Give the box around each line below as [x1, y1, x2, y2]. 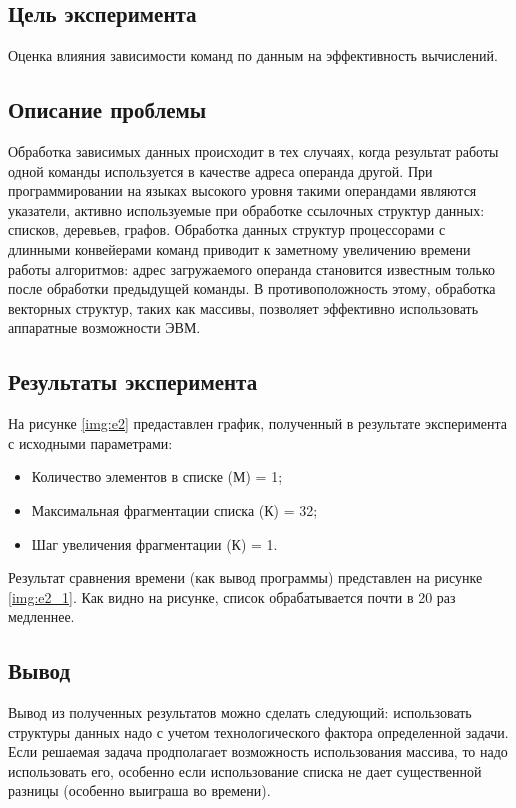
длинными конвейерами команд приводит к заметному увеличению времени [8, 238, 471, 259]
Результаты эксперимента [8, 366, 258, 397]
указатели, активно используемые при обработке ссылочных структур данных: [8, 199, 485, 220]
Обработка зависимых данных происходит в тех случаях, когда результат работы [8, 141, 499, 161]
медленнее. [8, 606, 75, 627]
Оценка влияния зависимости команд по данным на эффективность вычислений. [8, 45, 498, 66]
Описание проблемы [8, 94, 207, 125]
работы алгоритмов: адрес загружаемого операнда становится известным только [8, 258, 496, 279]
